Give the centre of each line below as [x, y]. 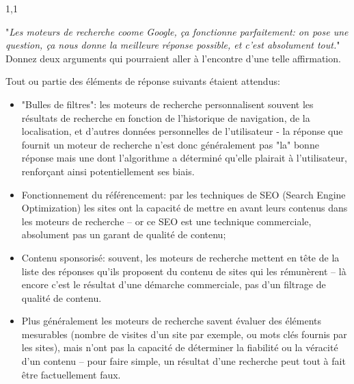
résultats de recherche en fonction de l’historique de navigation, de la [166, 117]
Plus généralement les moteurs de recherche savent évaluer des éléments [172, 321]
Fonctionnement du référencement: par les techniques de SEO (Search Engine [183, 194]
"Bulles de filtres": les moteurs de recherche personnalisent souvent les [167, 104]
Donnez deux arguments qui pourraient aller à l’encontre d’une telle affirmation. [173, 58]
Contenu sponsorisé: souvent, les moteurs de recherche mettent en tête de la [180, 257]
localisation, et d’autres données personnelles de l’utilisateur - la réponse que [182, 131]
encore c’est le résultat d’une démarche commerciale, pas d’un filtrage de [174, 284]
